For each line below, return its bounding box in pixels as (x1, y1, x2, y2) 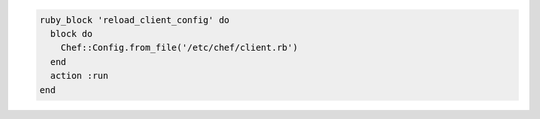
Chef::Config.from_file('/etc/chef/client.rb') (60, 42, 299, 54)
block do (50, 28, 93, 39)
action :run (50, 70, 109, 82)
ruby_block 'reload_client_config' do (39, 14, 230, 25)
